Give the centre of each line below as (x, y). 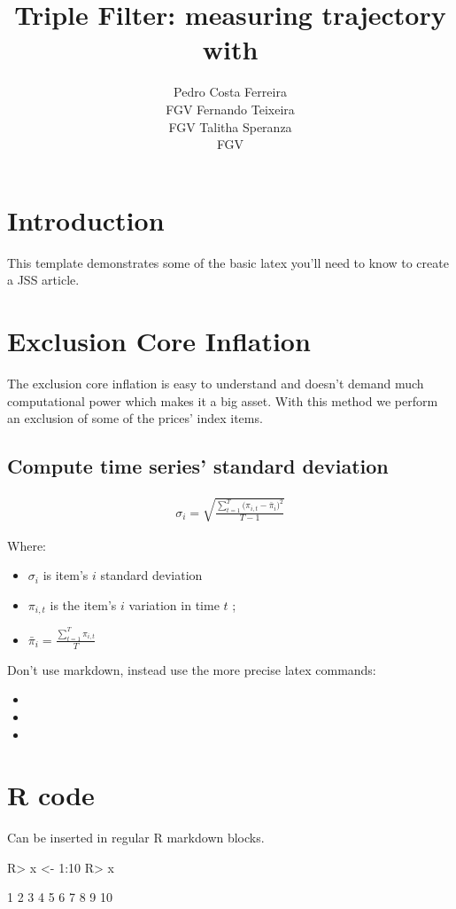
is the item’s (83, 604)
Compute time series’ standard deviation (198, 466)
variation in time (174, 604)
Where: (27, 545)
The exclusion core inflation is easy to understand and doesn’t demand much (216, 383)
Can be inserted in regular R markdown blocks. (136, 838)
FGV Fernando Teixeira (230, 109)
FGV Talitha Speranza (230, 126)
